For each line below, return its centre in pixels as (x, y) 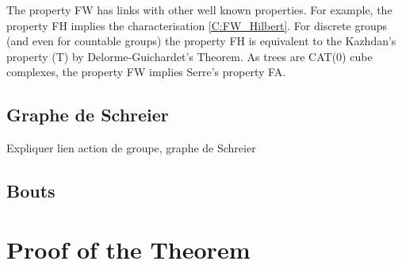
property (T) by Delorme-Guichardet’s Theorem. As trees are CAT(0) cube (190, 56)
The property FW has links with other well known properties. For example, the (199, 10)
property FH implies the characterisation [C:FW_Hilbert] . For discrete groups (197, 25)
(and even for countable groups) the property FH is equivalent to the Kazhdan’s (201, 41)
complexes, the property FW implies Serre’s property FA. (146, 72)
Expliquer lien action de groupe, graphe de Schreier (131, 148)
